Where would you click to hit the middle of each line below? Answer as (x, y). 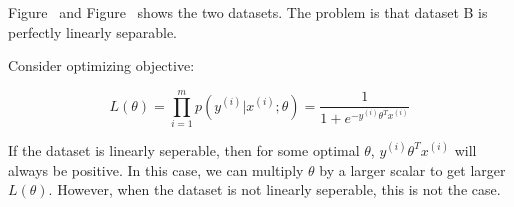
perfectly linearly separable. (92, 31)
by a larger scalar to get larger (412, 169)
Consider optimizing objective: (101, 65)
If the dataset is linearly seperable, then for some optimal (184, 149)
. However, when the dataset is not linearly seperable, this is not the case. (274, 189)
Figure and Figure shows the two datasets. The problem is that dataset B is (248, 12)
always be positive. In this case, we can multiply (156, 169)
